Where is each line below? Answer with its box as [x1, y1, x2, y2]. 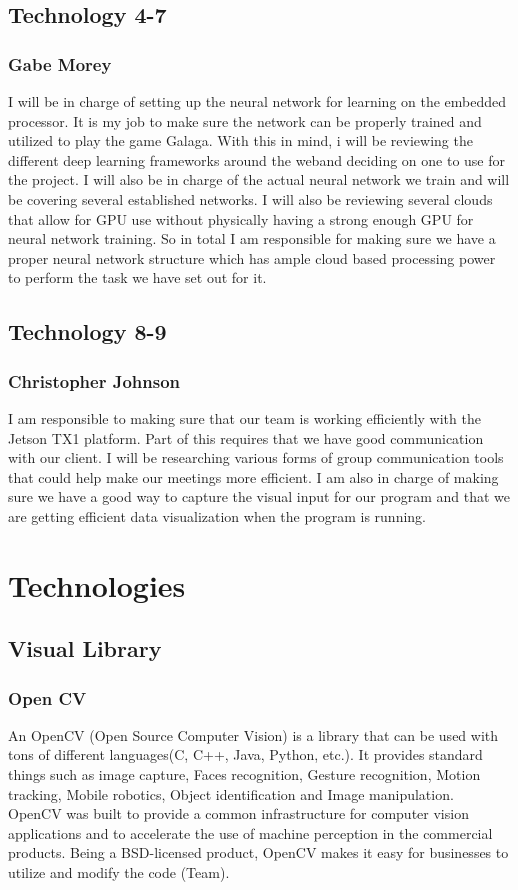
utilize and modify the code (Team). [8, 862, 230, 883]
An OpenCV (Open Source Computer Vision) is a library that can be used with [8, 724, 499, 745]
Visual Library [8, 633, 162, 664]
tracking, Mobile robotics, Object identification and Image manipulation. [8, 783, 454, 804]
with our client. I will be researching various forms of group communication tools [8, 447, 504, 468]
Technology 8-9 [8, 316, 167, 347]
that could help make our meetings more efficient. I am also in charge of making [8, 466, 499, 487]
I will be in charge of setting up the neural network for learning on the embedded [8, 91, 507, 111]
